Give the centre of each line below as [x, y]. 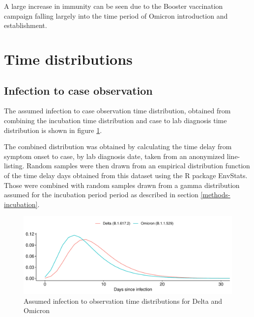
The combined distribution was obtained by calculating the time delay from [118, 146]
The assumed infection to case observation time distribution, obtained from [117, 111]
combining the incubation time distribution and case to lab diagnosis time [115, 120]
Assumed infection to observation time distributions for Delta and [123, 301]
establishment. [26, 25]
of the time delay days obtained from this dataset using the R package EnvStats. [126, 175]
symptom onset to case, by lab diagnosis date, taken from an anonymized [114, 156]
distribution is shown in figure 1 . [53, 130]
